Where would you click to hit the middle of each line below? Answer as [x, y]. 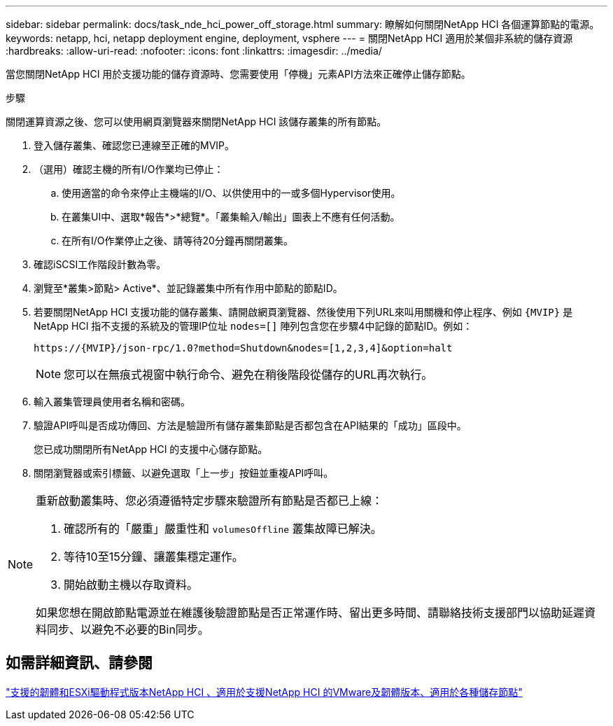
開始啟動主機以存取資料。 [131, 585]
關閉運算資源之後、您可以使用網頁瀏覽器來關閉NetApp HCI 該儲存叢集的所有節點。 [196, 121]
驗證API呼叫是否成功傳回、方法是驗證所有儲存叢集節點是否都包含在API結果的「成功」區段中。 [250, 425]
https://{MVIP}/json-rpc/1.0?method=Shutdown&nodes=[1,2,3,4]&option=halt [243, 348]
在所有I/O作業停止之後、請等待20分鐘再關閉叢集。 [177, 240]
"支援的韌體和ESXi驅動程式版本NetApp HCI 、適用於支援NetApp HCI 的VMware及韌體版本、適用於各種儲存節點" [264, 692]
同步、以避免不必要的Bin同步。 [128, 629]
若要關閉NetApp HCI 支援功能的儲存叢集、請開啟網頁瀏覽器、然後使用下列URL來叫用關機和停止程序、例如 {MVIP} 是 [303, 312]
